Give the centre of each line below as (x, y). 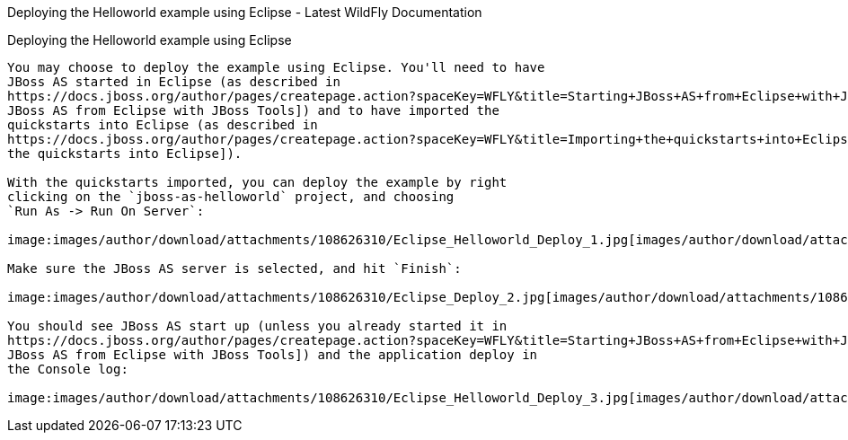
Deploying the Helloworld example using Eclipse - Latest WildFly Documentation (245, 12)
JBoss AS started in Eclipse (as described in (174, 82)
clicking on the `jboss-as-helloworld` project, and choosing (231, 197)
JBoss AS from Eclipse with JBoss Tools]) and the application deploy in (273, 355)
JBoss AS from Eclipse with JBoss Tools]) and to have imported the (253, 110)
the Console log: (68, 369)
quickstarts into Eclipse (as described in (163, 125)
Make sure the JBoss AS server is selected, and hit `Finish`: (234, 268)
